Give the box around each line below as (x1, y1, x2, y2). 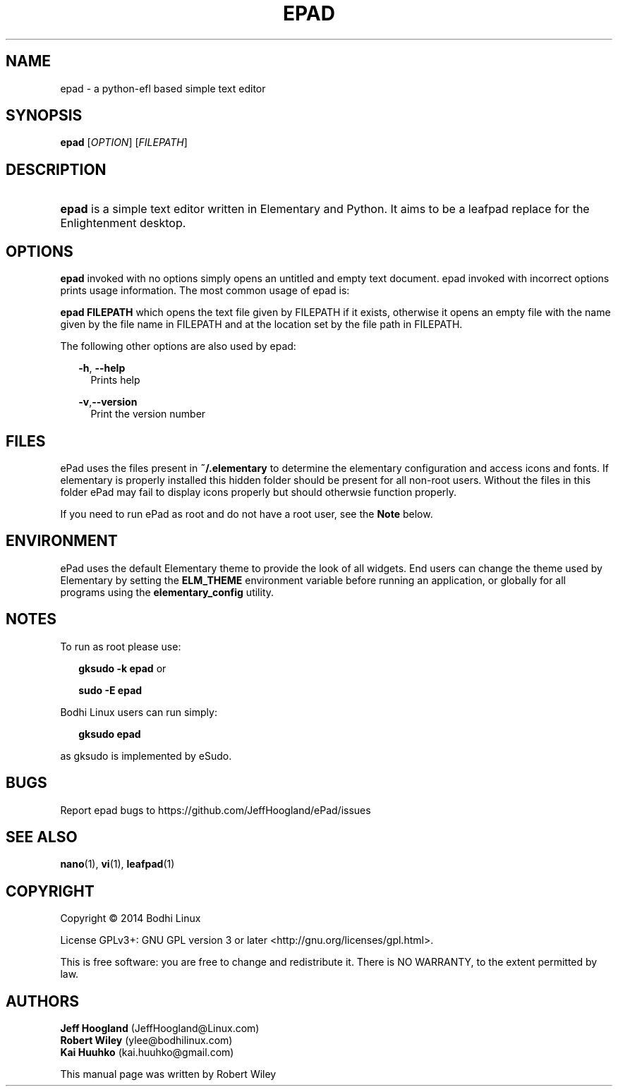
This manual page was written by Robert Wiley (60, 1068, 277, 1081)
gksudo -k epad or (78, 662, 166, 674)
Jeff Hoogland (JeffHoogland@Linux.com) (60, 1022, 260, 1035)
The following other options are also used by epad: (60, 340, 296, 353)
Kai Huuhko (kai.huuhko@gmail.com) (60, 1046, 234, 1059)
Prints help (90, 374, 140, 387)
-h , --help (78, 362, 126, 375)
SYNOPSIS (6, 107, 83, 125)
